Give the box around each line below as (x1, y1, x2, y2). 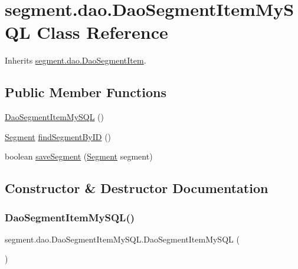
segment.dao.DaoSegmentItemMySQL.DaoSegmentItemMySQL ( (5, 233, 240, 245)
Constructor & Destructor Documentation (5, 179, 268, 197)
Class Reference (37, 20, 168, 44)
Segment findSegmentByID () (5, 130, 112, 142)
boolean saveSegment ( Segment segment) (5, 150, 153, 162)
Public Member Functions (5, 83, 166, 101)
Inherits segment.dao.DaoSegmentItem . (5, 54, 146, 67)
